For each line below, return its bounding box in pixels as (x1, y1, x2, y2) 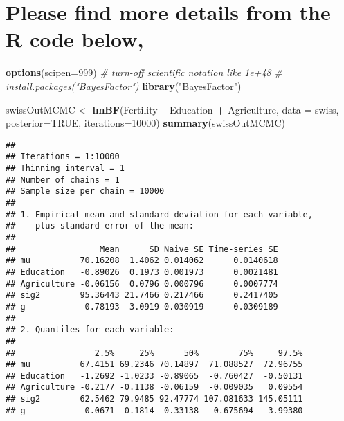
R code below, (6, 25, 144, 53)
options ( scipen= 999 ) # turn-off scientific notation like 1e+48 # (6, 65, 282, 80)
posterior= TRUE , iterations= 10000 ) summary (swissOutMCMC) (6, 116, 285, 130)
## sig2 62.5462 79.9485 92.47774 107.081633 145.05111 (6, 394, 303, 404)
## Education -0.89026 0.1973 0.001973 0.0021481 (6, 267, 278, 277)
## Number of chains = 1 (6, 174, 120, 185)
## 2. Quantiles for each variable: (6, 325, 174, 335)
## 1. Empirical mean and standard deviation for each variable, (6, 209, 313, 220)
